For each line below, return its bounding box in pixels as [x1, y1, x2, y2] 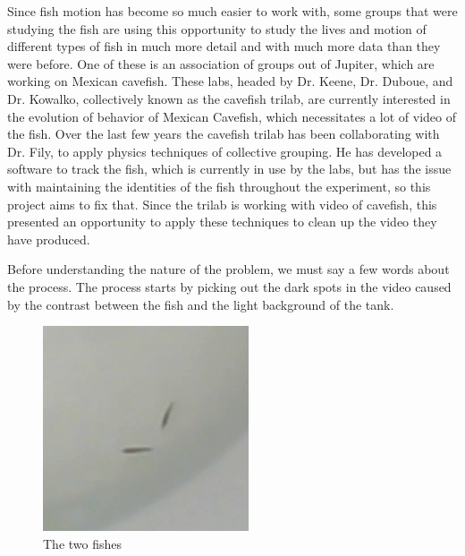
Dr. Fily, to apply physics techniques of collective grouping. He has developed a [7, 141, 443, 160]
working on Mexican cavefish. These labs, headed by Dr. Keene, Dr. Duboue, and [7, 72, 453, 90]
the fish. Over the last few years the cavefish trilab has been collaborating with [7, 124, 440, 143]
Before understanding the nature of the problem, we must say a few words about [7, 260, 450, 278]
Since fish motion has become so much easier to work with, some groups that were [7, 2, 458, 20]
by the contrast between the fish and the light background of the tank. [7, 295, 394, 313]
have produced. [7, 229, 90, 248]
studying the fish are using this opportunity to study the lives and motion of [7, 19, 427, 38]
